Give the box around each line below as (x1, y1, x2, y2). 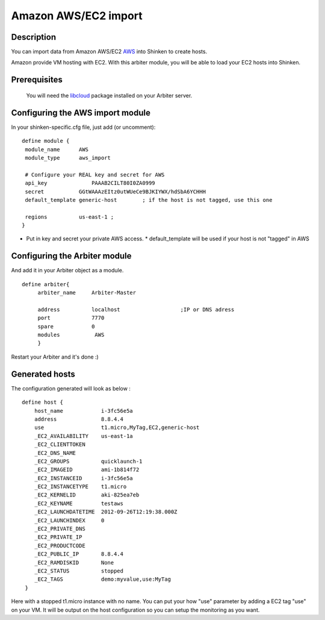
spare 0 (37, 323, 95, 330)
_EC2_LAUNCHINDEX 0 (34, 517, 105, 524)
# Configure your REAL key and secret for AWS (25, 171, 165, 178)
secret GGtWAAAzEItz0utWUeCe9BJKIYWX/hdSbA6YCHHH (25, 188, 206, 195)
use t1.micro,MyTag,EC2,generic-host (34, 424, 200, 431)
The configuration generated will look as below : (11, 384, 131, 392)
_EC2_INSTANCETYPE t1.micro (34, 483, 127, 490)
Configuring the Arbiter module (11, 251, 132, 261)
